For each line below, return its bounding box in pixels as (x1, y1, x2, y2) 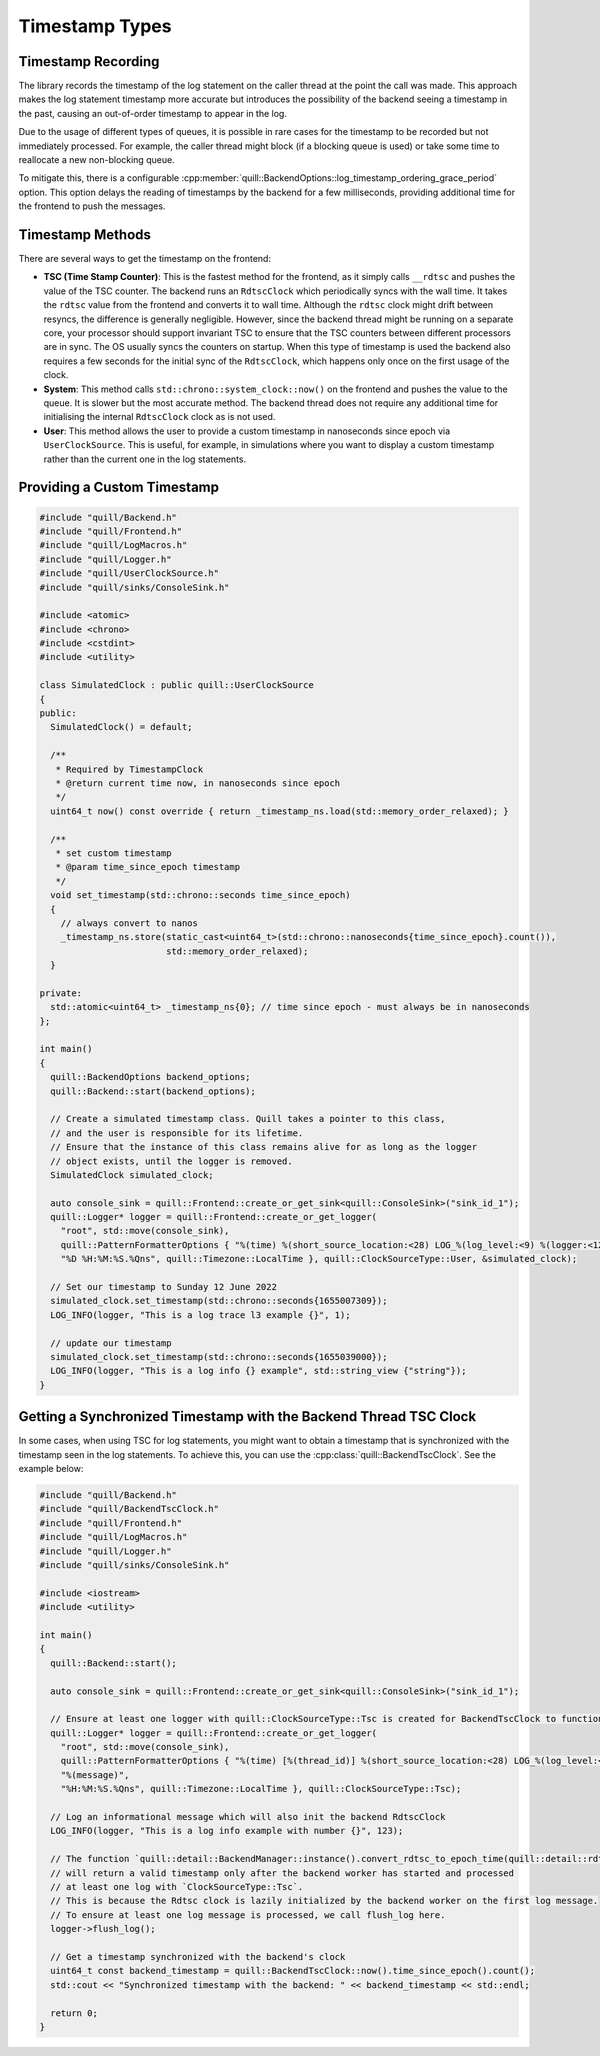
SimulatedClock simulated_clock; (50, 1169, 214, 1180)
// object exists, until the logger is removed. (50, 1155, 294, 1167)
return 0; (50, 2007, 99, 2019)
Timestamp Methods (18, 226, 152, 243)
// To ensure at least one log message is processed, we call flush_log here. (50, 1909, 446, 1920)
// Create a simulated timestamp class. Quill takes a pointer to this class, (50, 1113, 446, 1125)
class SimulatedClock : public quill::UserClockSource (39, 680, 314, 691)
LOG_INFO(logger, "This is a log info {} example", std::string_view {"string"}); (50, 1365, 467, 1377)
